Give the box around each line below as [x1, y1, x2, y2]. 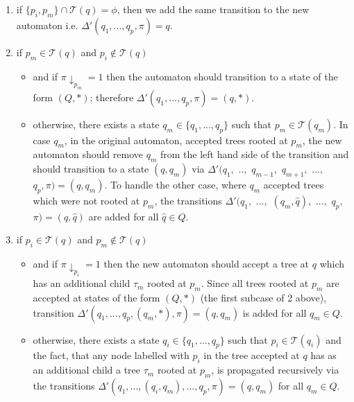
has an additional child [33, 276, 130, 290]
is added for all [242, 305, 307, 320]
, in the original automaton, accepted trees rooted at [64, 132, 288, 147]
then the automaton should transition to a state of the [106, 69, 338, 83]
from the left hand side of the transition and [160, 147, 349, 161]
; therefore [90, 89, 134, 104]
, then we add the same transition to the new [117, 2, 310, 16]
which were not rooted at [33, 193, 140, 207]
